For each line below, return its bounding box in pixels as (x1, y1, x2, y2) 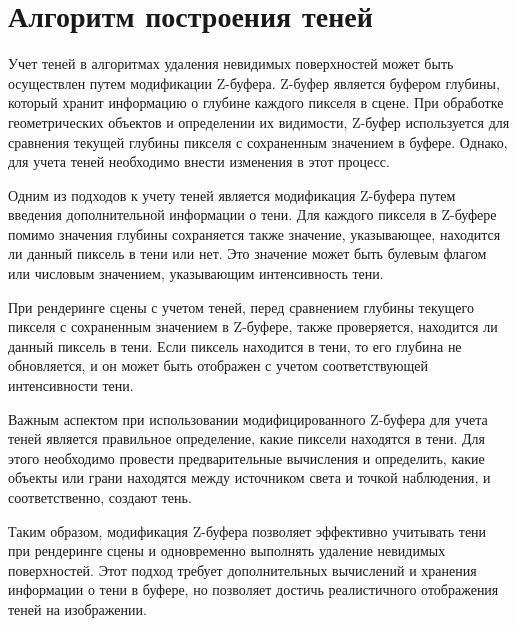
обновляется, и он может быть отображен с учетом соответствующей (8, 355, 429, 376)
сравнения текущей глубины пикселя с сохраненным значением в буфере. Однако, (8, 131, 508, 152)
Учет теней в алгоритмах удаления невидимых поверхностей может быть (8, 53, 454, 74)
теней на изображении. (8, 598, 147, 619)
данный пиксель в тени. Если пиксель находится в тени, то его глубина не (8, 335, 462, 356)
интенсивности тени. (8, 375, 134, 396)
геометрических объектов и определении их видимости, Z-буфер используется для (8, 111, 510, 132)
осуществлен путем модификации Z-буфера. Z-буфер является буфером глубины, (8, 72, 500, 93)
